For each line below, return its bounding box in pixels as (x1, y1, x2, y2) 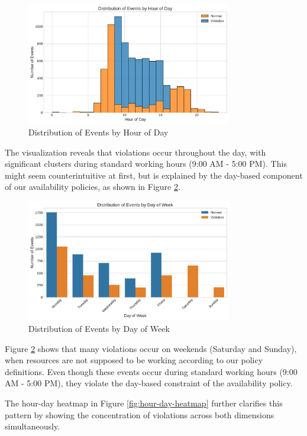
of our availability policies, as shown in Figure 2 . (5, 180, 180, 193)
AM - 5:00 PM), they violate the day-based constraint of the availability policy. (5, 377, 293, 389)
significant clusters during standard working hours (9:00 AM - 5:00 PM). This (5, 157, 287, 170)
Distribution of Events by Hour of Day (28, 125, 169, 138)
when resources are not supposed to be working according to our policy (5, 354, 263, 366)
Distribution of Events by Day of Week (28, 322, 170, 334)
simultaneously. (5, 420, 60, 432)
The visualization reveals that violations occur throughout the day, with (5, 146, 266, 158)
